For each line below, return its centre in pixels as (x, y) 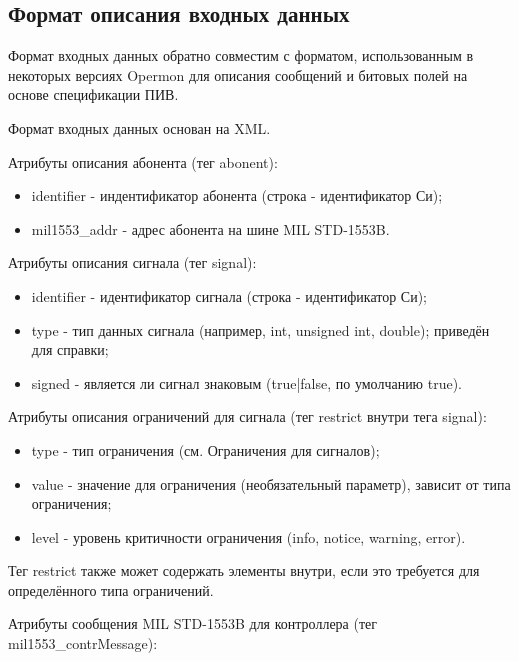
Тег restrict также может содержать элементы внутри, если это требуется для (244, 570)
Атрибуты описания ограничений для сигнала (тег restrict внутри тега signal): (247, 416)
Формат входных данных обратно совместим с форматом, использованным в (241, 55)
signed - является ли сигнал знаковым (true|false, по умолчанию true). (247, 382)
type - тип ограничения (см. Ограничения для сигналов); (205, 449)
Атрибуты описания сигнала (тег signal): (132, 262)
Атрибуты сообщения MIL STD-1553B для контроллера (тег (192, 623)
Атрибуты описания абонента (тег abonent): (143, 161)
